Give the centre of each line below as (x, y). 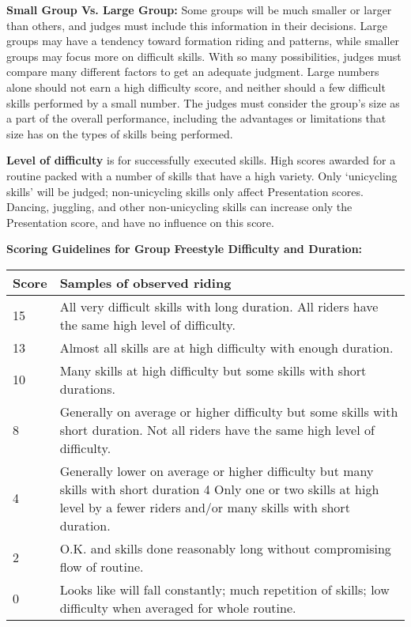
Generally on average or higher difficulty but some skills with (229, 411)
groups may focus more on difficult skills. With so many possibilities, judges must (204, 56)
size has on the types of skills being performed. (120, 133)
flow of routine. (102, 566)
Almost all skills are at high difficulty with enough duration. (226, 347)
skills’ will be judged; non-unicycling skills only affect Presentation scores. (185, 191)
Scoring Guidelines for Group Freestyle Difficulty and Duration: (185, 249)
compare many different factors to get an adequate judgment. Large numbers (193, 72)
